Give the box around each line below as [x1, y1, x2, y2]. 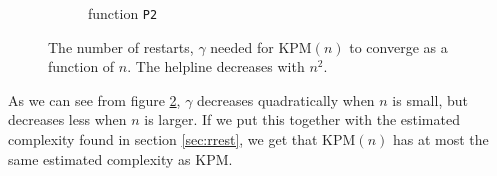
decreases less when [8, 109, 127, 130]
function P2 [88, 3, 158, 23]
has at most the [392, 129, 489, 150]
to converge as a [349, 36, 448, 57]
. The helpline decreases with [127, 56, 305, 77]
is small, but [392, 89, 468, 110]
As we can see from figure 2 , [8, 89, 181, 110]
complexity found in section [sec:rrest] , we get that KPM [8, 129, 356, 150]
